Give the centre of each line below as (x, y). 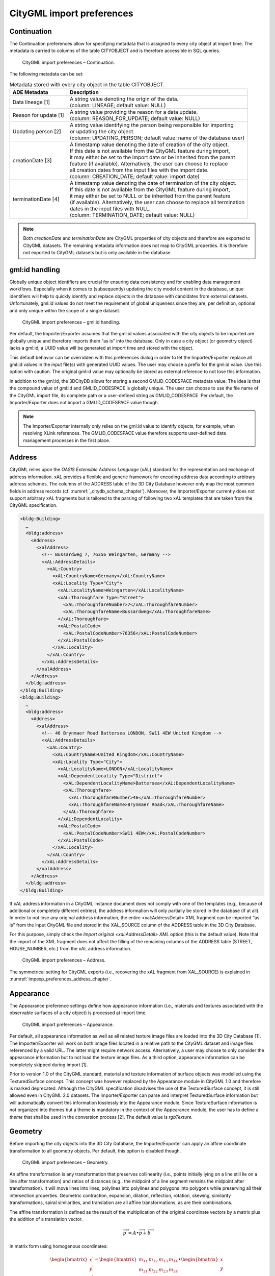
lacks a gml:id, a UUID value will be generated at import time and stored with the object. (101, 348)
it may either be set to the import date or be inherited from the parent (152, 157)
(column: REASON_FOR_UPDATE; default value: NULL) (135, 118)
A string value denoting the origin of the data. (124, 99)
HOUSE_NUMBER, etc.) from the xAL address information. (71, 948)
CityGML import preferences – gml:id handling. (71, 322)
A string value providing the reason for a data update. (134, 112)
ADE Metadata (30, 92)
